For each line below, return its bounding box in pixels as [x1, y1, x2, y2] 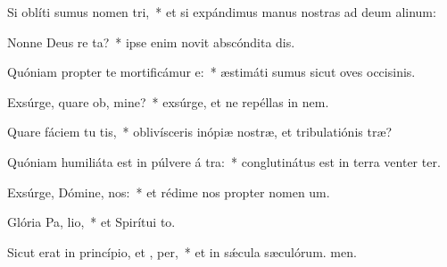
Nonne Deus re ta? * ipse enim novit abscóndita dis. [7, 32, 295, 51]
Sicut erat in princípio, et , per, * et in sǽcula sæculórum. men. [7, 242, 357, 261]
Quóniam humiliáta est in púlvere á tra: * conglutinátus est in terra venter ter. [7, 152, 441, 171]
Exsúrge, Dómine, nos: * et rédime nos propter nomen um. [7, 182, 330, 201]
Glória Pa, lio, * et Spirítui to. [7, 213, 176, 231]
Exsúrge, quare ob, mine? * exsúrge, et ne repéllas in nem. [7, 92, 329, 111]
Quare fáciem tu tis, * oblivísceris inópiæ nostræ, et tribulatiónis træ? [7, 122, 393, 141]
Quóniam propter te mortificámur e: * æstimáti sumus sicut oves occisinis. [7, 63, 416, 81]
